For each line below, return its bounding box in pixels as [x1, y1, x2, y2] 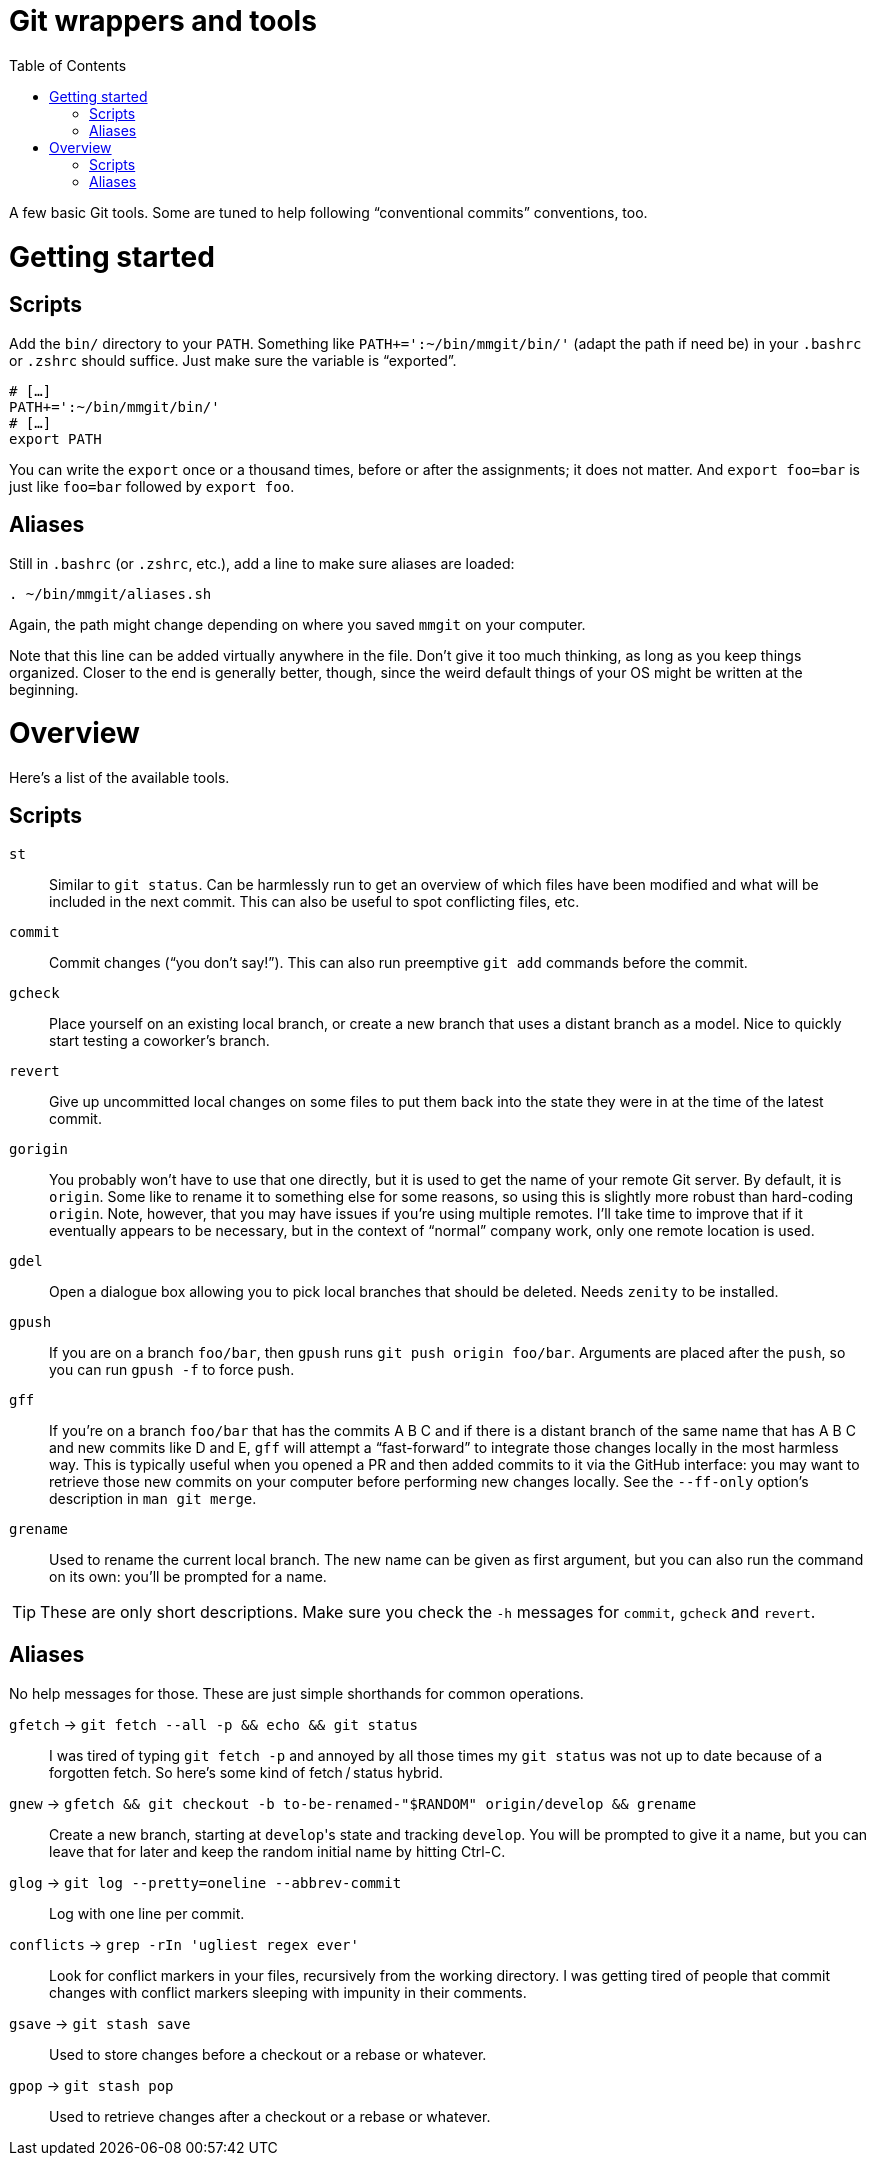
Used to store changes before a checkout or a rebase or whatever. [49, 2045, 487, 2063]
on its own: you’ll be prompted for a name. [49, 1567, 327, 1585]
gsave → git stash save [9, 2014, 191, 2032]
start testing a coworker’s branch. [49, 1031, 270, 1049]
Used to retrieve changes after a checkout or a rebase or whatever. [49, 2107, 491, 2125]
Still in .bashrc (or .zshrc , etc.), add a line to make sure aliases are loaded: [9, 554, 515, 572]
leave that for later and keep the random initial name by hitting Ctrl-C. [49, 1842, 506, 1860]
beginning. [9, 680, 79, 698]
